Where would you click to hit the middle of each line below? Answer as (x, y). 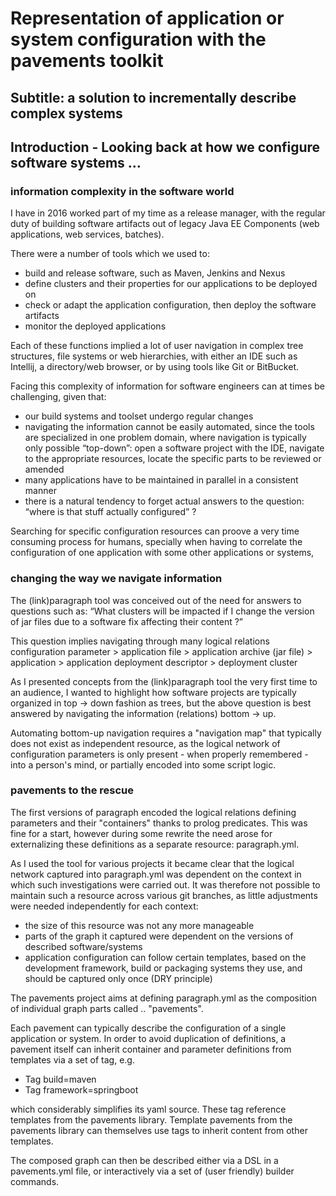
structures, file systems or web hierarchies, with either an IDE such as (154, 356)
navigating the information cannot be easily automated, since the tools (169, 427)
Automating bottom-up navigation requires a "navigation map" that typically (166, 733)
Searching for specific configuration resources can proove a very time (155, 531)
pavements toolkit (87, 61)
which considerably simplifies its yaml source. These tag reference (148, 1109)
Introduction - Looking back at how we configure (165, 147)
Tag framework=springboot (81, 1089)
